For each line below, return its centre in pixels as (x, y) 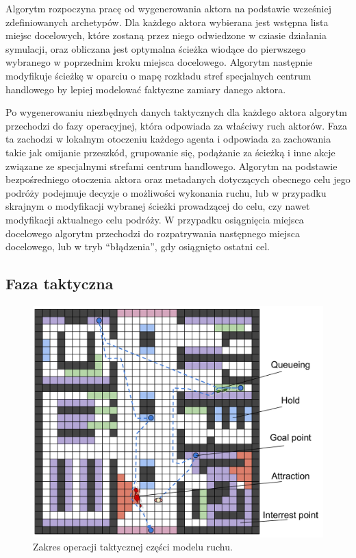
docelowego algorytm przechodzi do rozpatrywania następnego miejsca (153, 233)
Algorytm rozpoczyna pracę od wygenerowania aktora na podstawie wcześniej (168, 8)
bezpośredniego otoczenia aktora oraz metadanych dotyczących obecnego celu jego (178, 179)
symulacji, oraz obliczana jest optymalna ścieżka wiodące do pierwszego (156, 48)
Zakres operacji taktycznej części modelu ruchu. (133, 547)
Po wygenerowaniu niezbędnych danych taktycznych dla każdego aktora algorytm (176, 112)
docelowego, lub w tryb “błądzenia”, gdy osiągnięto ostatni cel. (138, 246)
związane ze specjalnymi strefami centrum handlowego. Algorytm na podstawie (171, 166)
